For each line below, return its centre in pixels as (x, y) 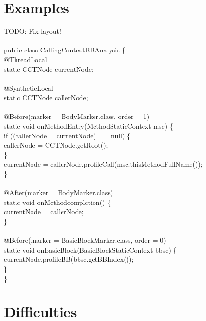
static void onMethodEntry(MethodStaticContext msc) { (88, 126)
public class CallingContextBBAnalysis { (65, 50)
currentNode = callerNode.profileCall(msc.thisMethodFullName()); (103, 164)
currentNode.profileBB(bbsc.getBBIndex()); (69, 259)
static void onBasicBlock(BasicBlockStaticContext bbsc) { (90, 249)
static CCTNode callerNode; (46, 97)
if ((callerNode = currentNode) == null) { (67, 135)
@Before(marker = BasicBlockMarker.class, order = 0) (85, 240)
